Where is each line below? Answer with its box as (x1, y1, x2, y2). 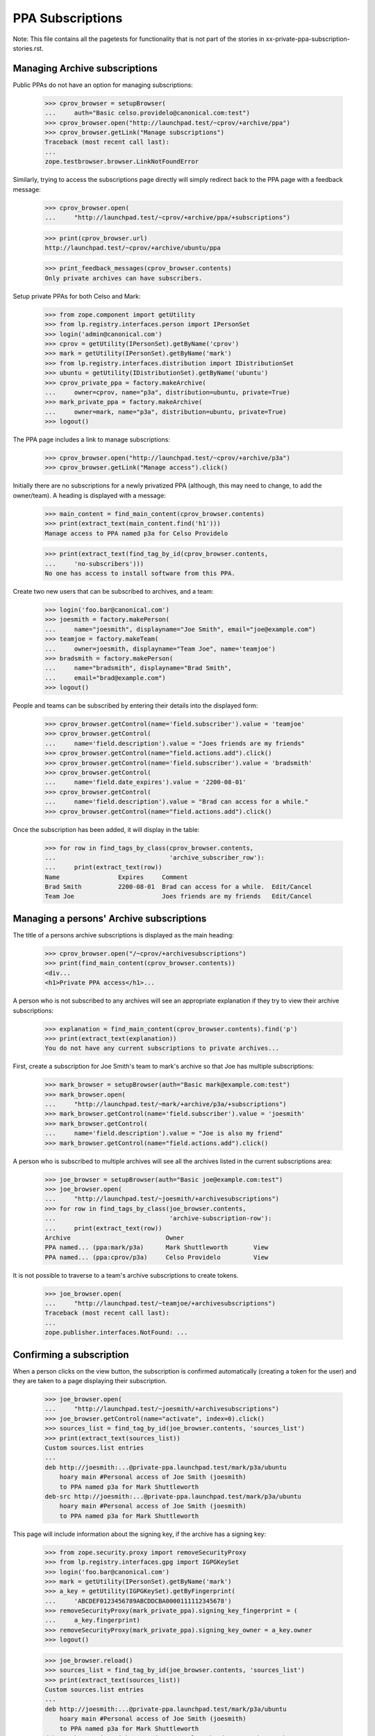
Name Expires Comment (44, 873, 188, 881)
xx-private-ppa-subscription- (265, 35, 350, 43)
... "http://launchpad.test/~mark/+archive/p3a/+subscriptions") (44, 1101, 287, 1108)
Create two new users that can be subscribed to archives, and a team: (12, 587, 214, 595)
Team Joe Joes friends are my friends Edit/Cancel (44, 892, 312, 901)
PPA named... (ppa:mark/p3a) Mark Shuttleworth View (44, 1244, 269, 1251)
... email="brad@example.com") (44, 674, 166, 682)
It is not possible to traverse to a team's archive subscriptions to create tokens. (12, 1271, 239, 1279)
